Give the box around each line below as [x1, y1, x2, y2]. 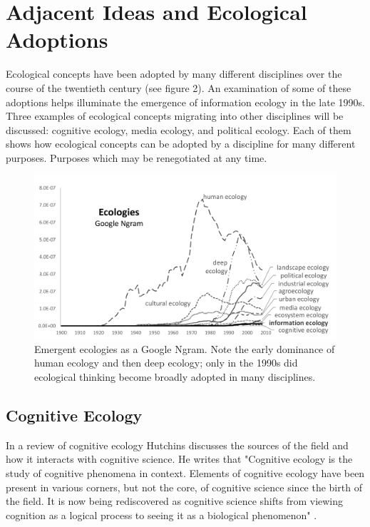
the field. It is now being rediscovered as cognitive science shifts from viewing [6, 493, 344, 508]
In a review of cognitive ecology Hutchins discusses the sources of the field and [6, 437, 349, 452]
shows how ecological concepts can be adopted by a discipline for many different [6, 136, 356, 151]
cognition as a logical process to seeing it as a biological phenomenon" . [6, 507, 317, 522]
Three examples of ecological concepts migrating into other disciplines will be [6, 108, 344, 123]
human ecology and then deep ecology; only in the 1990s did [34, 355, 298, 370]
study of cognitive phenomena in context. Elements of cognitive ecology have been [6, 466, 365, 481]
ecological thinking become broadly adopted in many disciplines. [34, 369, 316, 384]
